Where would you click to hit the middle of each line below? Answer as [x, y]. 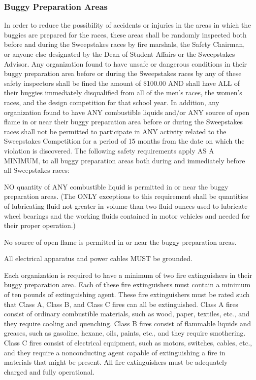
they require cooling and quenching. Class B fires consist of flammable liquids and [128, 323]
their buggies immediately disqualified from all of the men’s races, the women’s [123, 93]
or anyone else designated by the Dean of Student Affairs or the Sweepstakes [120, 54]
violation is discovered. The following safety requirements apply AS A [109, 150]
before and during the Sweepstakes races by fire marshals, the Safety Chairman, [125, 44]
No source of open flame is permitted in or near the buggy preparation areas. [120, 242]
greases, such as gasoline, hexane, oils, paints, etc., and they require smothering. [125, 333]
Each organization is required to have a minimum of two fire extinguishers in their [128, 275]
